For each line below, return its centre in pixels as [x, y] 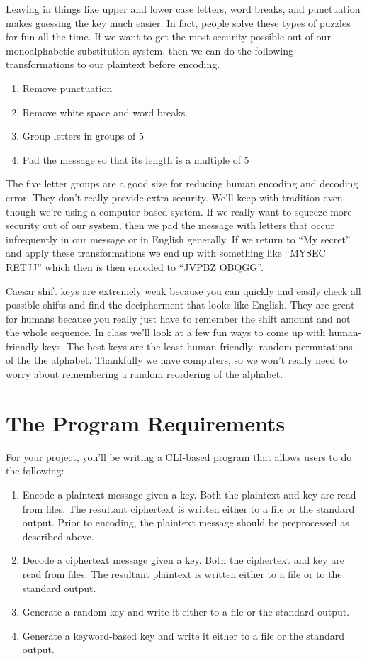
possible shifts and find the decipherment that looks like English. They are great [180, 305]
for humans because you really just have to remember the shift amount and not [178, 318]
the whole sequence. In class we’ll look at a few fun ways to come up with [166, 332]
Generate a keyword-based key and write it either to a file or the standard [183, 635]
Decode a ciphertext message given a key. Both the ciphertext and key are [183, 560]
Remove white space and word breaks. [105, 112]
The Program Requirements [146, 422]
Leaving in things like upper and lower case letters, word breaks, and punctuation [183, 9]
